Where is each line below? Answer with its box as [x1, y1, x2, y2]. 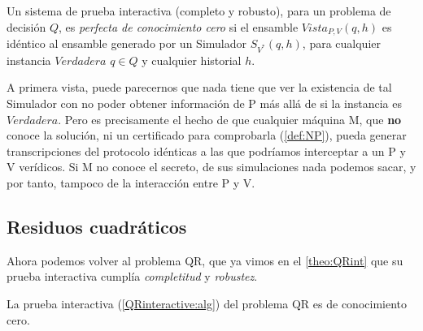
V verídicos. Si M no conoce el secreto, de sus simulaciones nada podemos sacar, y [7, 158, 416, 175]
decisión [7, 18, 46, 35]
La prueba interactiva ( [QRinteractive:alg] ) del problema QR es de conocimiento [7, 294, 407, 312]
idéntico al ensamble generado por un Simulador [7, 35, 246, 52]
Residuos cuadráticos [7, 213, 187, 239]
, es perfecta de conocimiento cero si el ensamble [59, 18, 299, 35]
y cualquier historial [142, 51, 242, 68]
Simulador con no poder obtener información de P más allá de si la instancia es [7, 94, 402, 111]
